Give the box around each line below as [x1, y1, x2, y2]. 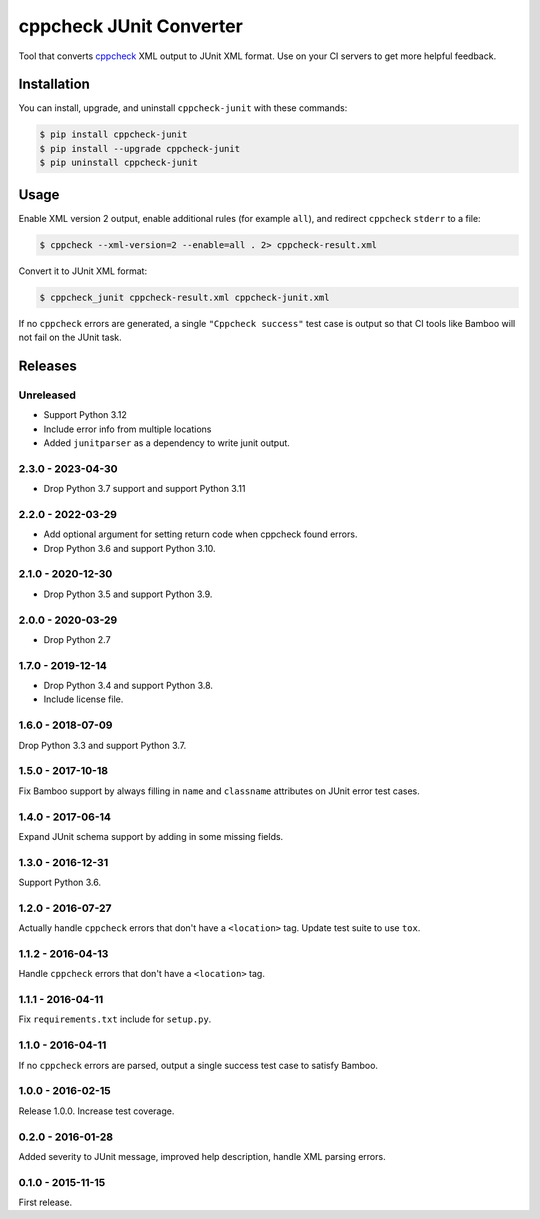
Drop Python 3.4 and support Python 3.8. [43, 680, 214, 692]
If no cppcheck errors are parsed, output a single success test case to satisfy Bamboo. [18, 1059, 379, 1071]
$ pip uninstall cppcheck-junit [39, 157, 199, 169]
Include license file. [43, 693, 124, 705]
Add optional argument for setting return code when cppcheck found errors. [43, 528, 358, 540]
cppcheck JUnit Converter [18, 15, 244, 37]
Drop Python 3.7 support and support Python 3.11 [43, 483, 246, 495]
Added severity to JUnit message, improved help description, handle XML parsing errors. [18, 1150, 386, 1162]
